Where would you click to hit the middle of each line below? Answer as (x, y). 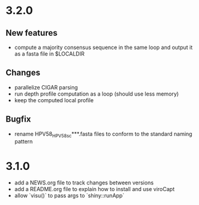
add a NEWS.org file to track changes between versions (84, 183)
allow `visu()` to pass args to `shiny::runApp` (69, 196)
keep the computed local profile (54, 100)
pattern (24, 142)
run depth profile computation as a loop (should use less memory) (96, 94)
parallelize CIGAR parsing (46, 87)
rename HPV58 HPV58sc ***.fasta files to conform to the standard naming (103, 135)
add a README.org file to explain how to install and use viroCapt (94, 189)
